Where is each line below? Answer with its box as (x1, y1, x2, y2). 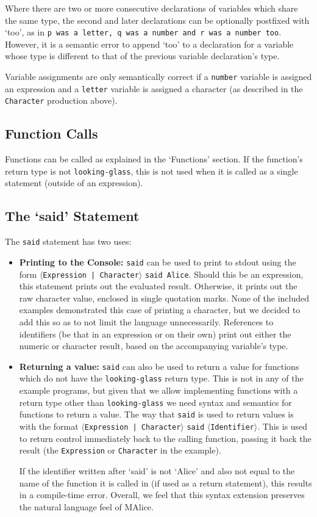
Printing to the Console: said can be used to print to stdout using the (19, 255, 296, 268)
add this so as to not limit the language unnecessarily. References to (19, 316, 274, 328)
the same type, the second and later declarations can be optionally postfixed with (5, 13, 310, 26)
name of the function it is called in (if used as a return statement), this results (19, 476, 312, 489)
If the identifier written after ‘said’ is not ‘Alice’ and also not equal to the (19, 464, 295, 477)
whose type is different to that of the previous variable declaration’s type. (5, 49, 280, 62)
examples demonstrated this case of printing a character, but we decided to (19, 303, 301, 316)
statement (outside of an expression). (5, 176, 143, 189)
